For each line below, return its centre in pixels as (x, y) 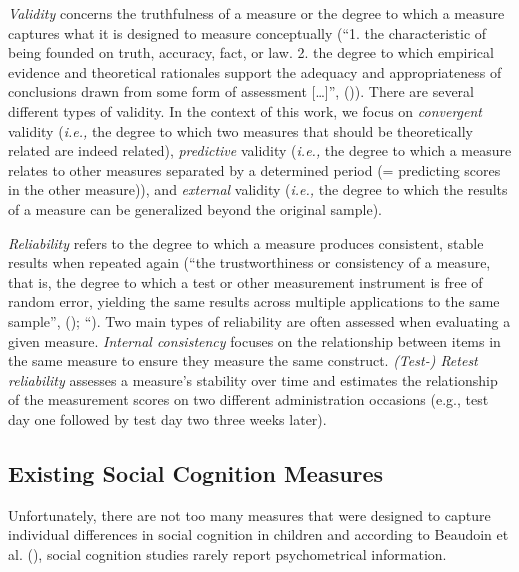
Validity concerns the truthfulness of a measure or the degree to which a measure (256, 13)
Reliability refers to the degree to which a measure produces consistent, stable (246, 242)
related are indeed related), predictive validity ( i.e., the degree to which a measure (260, 150)
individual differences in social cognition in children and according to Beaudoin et (258, 534)
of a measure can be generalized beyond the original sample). (195, 208)
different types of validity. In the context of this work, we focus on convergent (245, 110)
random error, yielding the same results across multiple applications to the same (254, 301)
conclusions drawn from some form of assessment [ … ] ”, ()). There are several (241, 91)
